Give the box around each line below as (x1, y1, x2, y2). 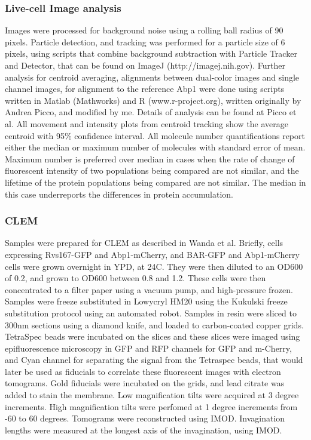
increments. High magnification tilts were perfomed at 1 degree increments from (5, 400, 298, 413)
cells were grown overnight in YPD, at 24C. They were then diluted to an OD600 (5, 260, 303, 272)
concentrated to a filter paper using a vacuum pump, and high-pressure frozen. (5, 283, 293, 296)
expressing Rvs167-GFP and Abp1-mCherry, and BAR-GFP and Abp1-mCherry (5, 248, 300, 260)
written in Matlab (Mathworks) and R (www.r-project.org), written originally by (5, 94, 301, 106)
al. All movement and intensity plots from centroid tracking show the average (5, 117, 289, 130)
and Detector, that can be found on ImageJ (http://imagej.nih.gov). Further (5, 59, 285, 71)
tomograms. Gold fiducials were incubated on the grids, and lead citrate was (5, 377, 285, 389)
